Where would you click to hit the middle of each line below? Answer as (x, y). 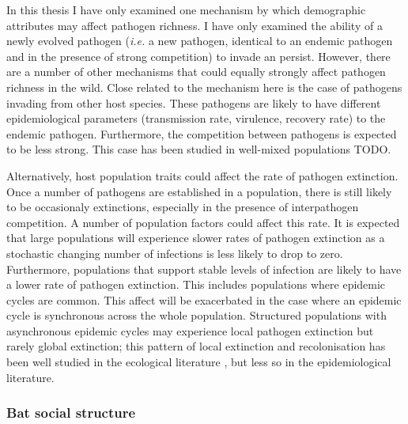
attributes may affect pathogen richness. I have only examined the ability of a (195, 25)
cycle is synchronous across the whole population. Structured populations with (196, 315)
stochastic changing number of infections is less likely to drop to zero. (175, 253)
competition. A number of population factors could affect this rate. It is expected (203, 222)
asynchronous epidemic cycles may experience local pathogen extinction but (190, 330)
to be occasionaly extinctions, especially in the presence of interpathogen (183, 207)
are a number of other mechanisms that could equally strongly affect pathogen (196, 72)
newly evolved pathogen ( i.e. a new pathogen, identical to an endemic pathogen (200, 41)
